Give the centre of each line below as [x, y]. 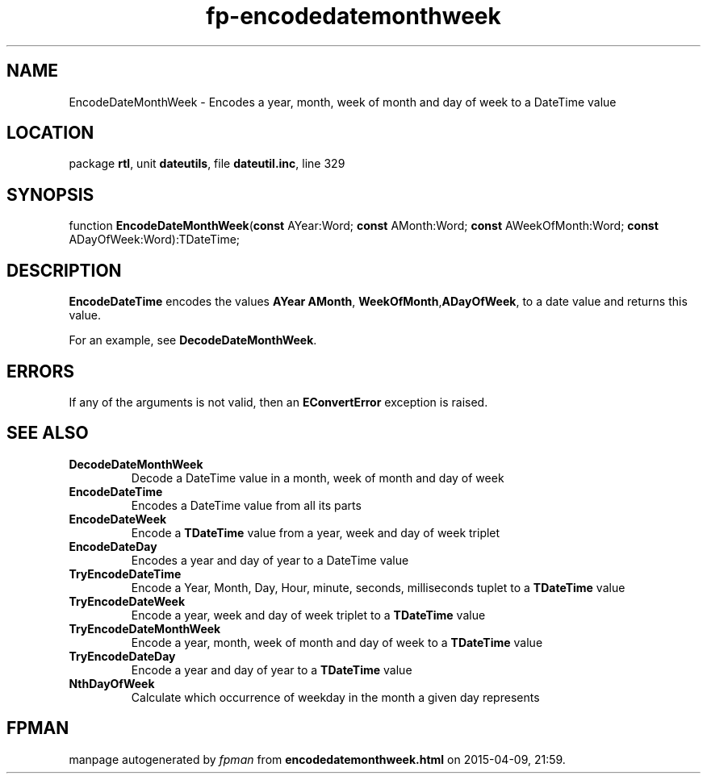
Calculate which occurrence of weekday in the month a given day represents [335, 697]
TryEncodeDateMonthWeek [145, 628]
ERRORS [41, 371]
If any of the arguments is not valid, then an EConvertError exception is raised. [278, 402]
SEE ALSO [48, 433]
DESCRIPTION [64, 270]
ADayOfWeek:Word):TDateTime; [155, 240]
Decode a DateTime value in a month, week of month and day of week [318, 478]
